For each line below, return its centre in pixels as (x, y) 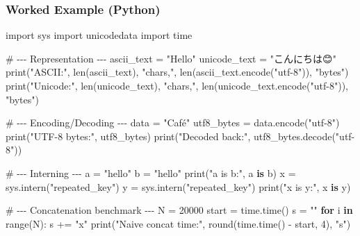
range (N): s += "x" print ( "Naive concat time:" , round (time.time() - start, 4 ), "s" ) (178, 223)
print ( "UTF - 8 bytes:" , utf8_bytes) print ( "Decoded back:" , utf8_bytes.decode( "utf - (180, 136)
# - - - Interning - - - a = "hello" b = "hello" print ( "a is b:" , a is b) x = (151, 172)
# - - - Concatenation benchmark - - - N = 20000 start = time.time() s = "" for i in (179, 210)
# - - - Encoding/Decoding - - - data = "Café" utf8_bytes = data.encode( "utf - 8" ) (173, 123)
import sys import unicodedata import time (99, 35)
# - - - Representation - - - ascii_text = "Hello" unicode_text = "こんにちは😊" (171, 58)
